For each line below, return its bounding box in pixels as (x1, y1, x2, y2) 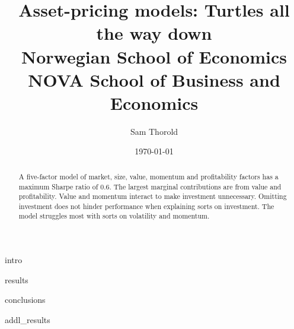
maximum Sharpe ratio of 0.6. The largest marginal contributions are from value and (18, 181, 282, 191)
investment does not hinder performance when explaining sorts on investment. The (18, 201, 274, 211)
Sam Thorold (130, 125, 178, 137)
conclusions (5, 293, 46, 306)
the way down (96, 21, 212, 45)
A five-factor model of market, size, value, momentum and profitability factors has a (18, 171, 279, 181)
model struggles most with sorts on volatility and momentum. (18, 211, 210, 221)
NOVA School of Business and (28, 67, 280, 91)
